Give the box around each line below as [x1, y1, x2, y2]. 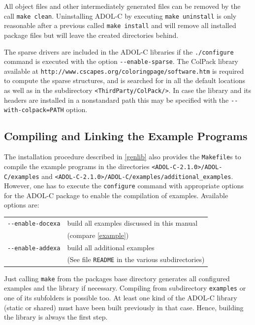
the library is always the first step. [4, 312, 108, 322]
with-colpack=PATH [4, 107, 64, 114]
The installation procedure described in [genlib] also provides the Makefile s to [4, 151, 241, 162]
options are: [4, 200, 39, 210]
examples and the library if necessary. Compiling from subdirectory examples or [4, 283, 246, 293]
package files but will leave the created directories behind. [4, 30, 179, 40]
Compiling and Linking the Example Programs [4, 128, 248, 144]
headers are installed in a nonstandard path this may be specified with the [4, 94, 229, 105]
